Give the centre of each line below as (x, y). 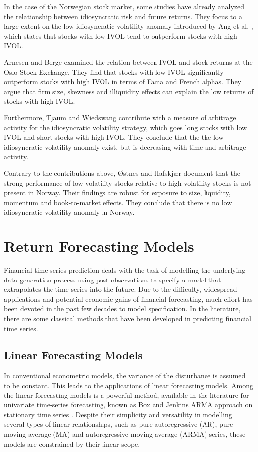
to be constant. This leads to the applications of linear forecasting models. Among (129, 385)
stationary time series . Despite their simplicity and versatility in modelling (118, 414)
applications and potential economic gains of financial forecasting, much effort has (128, 299)
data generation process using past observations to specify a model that (113, 279)
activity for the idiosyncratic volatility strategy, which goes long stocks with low (126, 127)
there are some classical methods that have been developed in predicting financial (128, 318)
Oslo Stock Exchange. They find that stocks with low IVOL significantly (114, 72)
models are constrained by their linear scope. (72, 443)
